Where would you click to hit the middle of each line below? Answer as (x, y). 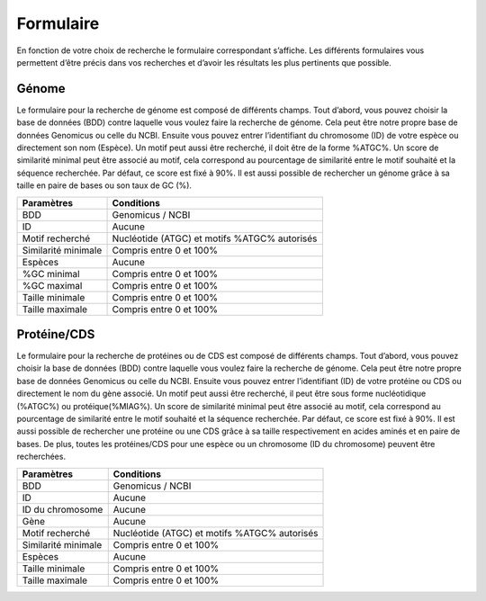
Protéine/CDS (56, 334)
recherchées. (41, 457)
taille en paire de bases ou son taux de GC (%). (104, 185)
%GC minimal (51, 274)
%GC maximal (52, 285)
